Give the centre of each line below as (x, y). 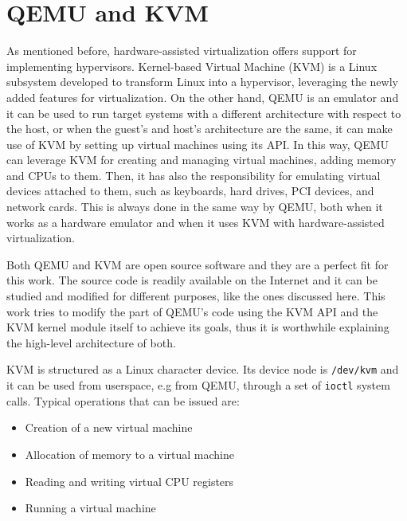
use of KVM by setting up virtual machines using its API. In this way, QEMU (198, 144)
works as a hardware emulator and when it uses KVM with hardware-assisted (196, 222)
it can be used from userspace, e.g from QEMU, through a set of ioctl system (198, 385)
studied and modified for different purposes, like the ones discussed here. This (196, 296)
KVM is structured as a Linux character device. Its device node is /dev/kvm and (203, 369)
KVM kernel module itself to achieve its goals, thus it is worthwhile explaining (198, 327)
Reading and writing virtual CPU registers (129, 481)
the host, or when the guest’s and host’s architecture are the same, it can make (200, 129)
